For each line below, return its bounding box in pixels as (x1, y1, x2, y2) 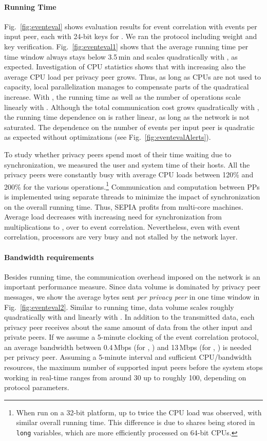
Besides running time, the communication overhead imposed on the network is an (4, 271, 260, 282)
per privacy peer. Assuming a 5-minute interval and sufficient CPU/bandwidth (4, 352, 252, 362)
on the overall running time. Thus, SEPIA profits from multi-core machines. (4, 201, 243, 212)
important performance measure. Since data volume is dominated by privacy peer (4, 281, 261, 292)
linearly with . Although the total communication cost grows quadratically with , (4, 101, 259, 112)
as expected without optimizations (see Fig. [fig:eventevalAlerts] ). (4, 132, 211, 142)
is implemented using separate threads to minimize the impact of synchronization (4, 191, 260, 201)
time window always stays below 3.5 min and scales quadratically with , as (4, 51, 238, 62)
